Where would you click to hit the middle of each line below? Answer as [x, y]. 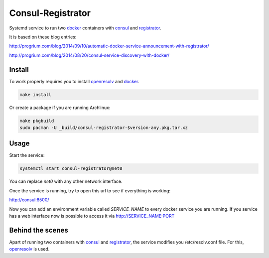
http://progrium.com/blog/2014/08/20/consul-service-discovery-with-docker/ [89, 55]
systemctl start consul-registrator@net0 [71, 169]
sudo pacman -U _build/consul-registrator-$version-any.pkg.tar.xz [104, 128]
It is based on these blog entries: [43, 37]
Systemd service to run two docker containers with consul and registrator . [85, 28]
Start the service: [27, 155]
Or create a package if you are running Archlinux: [60, 108]
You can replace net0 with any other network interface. [66, 181]
